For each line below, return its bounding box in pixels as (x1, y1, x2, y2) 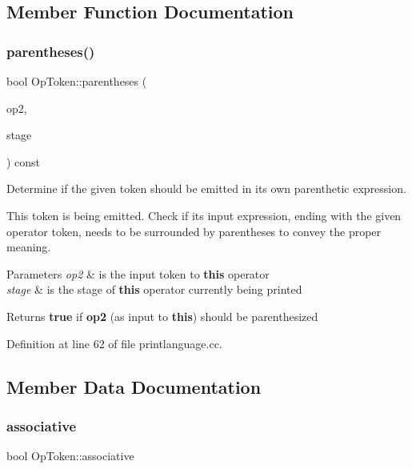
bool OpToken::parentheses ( (6, 73, 147, 89)
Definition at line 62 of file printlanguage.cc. (6, 335, 222, 351)
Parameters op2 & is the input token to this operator (6, 265, 270, 282)
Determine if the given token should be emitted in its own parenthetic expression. (6, 180, 406, 197)
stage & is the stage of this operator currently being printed (6, 281, 302, 298)
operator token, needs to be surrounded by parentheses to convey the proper (6, 222, 382, 239)
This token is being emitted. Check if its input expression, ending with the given (6, 206, 402, 223)
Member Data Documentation (6, 374, 262, 399)
